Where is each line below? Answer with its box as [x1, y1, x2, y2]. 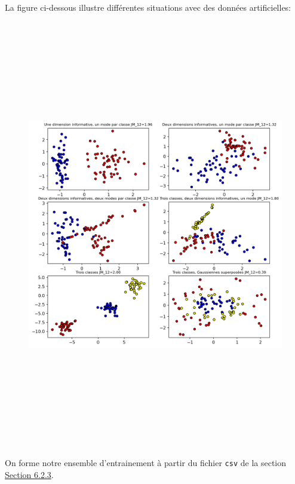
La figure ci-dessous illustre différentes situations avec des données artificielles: [5, 1, 291, 13]
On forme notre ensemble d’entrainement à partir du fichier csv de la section [5, 457, 287, 469]
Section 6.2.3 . [5, 468, 54, 480]
